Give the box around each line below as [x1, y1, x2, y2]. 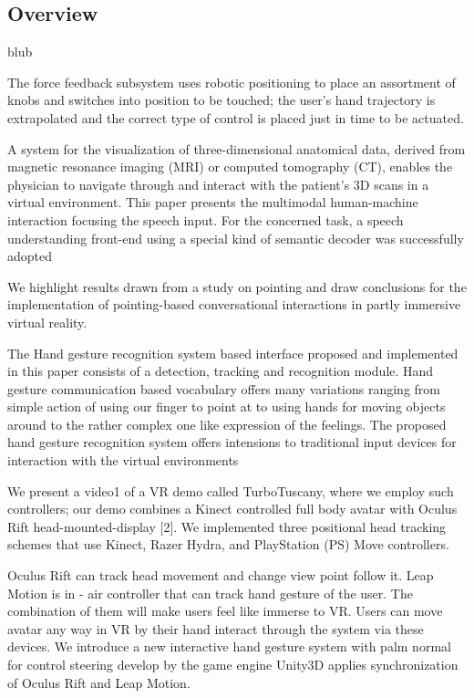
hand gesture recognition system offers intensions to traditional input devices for [7, 432, 457, 452]
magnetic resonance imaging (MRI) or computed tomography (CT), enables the [7, 157, 453, 176]
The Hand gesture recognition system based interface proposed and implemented [7, 343, 459, 362]
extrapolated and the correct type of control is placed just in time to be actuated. [7, 108, 464, 127]
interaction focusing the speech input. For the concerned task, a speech [7, 210, 404, 229]
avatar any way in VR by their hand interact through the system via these [7, 619, 424, 638]
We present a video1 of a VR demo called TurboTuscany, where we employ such [7, 481, 454, 500]
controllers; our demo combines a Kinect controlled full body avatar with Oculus [7, 499, 458, 518]
